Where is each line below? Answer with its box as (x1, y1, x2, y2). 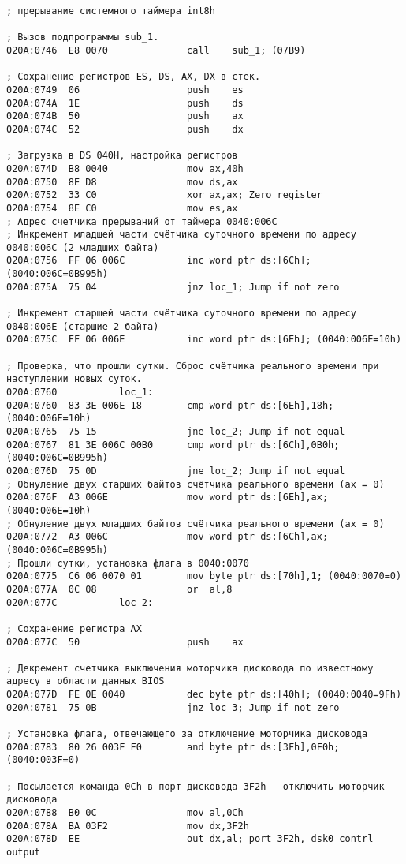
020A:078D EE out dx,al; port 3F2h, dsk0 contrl (6, 833, 374, 845)
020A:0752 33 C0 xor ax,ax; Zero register (6, 189, 322, 201)
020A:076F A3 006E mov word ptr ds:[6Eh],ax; (6, 492, 329, 503)
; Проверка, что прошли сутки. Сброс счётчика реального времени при (6, 360, 379, 372)
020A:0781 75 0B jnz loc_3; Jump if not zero (6, 701, 340, 713)
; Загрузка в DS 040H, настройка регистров (6, 150, 238, 162)
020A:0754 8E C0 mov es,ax (6, 202, 238, 214)
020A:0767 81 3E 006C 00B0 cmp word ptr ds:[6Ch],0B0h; (6, 439, 340, 451)
